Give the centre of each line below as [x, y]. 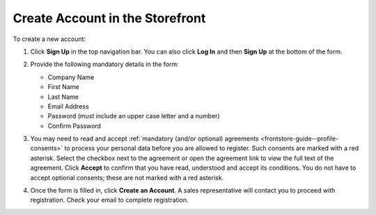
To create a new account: [49, 39]
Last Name [63, 97]
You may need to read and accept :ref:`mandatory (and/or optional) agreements [144, 138]
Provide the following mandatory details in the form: [104, 64]
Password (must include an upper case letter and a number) [134, 116]
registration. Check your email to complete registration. [109, 200]
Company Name [71, 77]
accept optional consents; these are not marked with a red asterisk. [127, 177]
